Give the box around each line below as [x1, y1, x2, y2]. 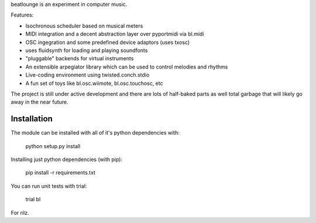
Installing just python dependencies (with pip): [11, 156, 123, 163]
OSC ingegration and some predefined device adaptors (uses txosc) [25, 39, 190, 46]
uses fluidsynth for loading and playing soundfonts [25, 47, 148, 54]
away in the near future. [11, 98, 68, 105]
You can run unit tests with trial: [11, 182, 87, 190]
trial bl [25, 196, 41, 203]
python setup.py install [25, 142, 81, 149]
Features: [11, 12, 34, 19]
